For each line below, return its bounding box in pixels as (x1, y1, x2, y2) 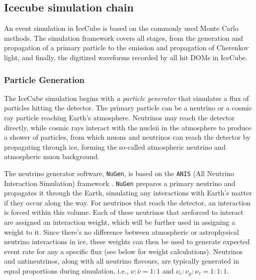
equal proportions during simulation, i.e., (4, 266, 129, 276)
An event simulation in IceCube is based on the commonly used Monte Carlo (4, 23, 239, 33)
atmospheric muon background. (4, 151, 99, 162)
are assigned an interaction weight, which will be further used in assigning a (4, 217, 235, 227)
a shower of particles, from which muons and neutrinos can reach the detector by (4, 132, 251, 142)
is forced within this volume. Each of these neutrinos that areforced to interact (4, 207, 244, 217)
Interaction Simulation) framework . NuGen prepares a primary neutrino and (4, 178, 236, 188)
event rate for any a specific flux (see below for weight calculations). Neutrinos (4, 246, 243, 256)
